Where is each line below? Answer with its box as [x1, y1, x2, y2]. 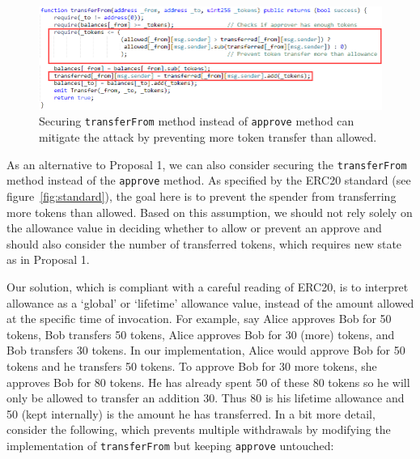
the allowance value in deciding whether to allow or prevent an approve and [6, 219, 382, 236]
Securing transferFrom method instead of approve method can [39, 113, 354, 130]
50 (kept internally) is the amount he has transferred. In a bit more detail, [6, 405, 375, 422]
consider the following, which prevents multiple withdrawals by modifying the [6, 421, 391, 438]
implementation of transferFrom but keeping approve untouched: [6, 436, 334, 453]
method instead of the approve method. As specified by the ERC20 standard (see [6, 172, 411, 189]
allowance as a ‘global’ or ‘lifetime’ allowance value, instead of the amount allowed [6, 294, 414, 311]
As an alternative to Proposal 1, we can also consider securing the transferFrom [6, 155, 407, 172]
